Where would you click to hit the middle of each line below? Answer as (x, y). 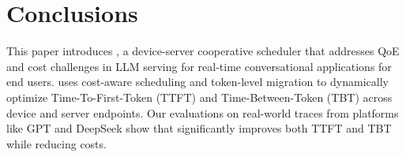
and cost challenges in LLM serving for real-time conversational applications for (199, 66)
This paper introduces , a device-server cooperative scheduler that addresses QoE (203, 51)
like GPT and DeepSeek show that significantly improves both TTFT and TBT (199, 128)
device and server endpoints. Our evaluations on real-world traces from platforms (203, 112)
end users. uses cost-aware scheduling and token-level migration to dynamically (197, 82)
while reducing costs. (56, 143)
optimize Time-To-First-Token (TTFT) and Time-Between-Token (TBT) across (199, 97)
